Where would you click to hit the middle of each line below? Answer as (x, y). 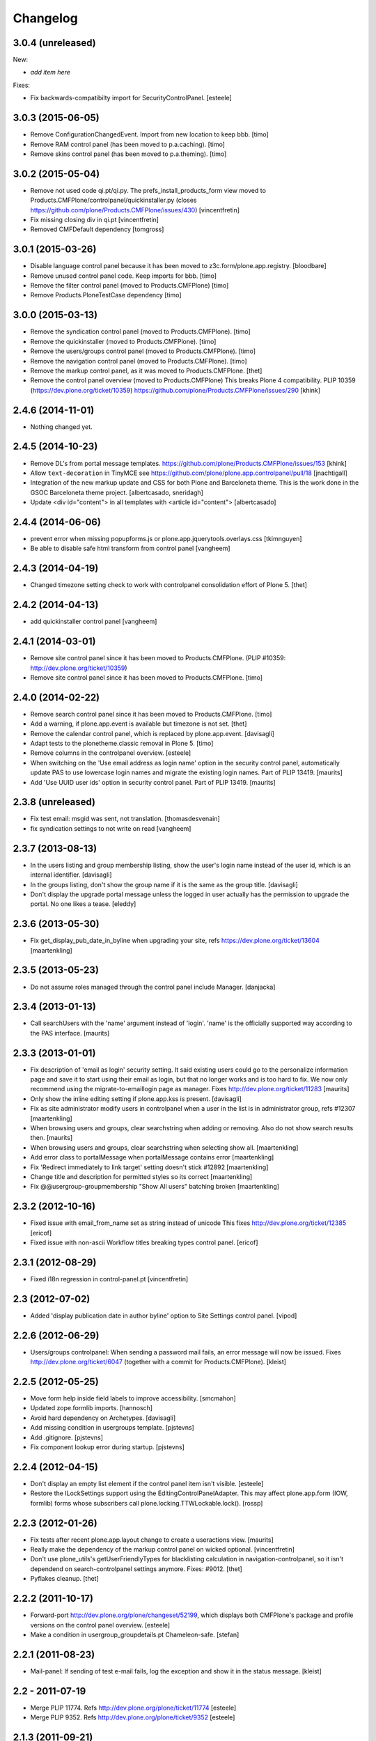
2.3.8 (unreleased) (54, 802)
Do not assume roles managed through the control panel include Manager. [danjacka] (153, 987)
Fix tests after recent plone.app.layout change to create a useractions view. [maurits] (152, 1540)
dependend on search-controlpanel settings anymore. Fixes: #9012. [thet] (136, 1569)
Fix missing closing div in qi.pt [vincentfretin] (95, 220)
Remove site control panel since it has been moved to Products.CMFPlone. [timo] (147, 677)
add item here (50, 72)
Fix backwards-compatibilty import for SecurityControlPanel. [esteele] (131, 98)
